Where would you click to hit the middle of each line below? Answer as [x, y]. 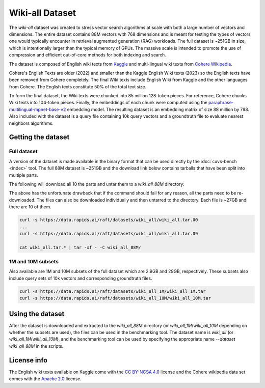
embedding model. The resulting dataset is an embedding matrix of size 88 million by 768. [158, 109]
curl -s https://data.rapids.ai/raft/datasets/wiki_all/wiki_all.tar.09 [109, 234]
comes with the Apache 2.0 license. [45, 379]
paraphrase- [221, 103]
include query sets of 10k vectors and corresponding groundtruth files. [80, 278]
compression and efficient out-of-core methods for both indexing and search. [88, 55]
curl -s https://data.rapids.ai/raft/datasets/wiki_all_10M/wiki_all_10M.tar [115, 298]
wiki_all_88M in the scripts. [36, 346]
